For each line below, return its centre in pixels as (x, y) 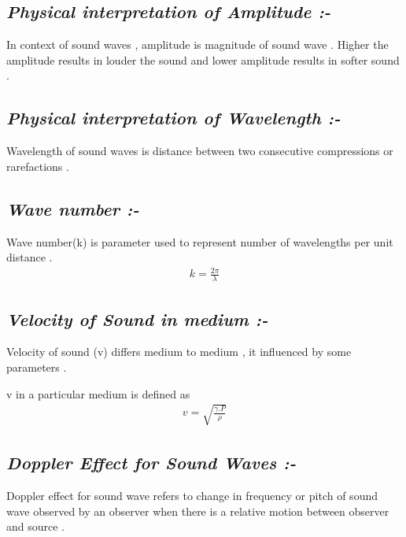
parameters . (37, 367)
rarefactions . (38, 166)
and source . (36, 526)
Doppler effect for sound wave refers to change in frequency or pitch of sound (192, 495)
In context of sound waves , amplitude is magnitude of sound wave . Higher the (197, 44)
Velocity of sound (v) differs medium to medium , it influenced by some (179, 352)
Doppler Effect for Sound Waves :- (151, 463)
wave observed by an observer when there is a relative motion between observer (198, 511)
